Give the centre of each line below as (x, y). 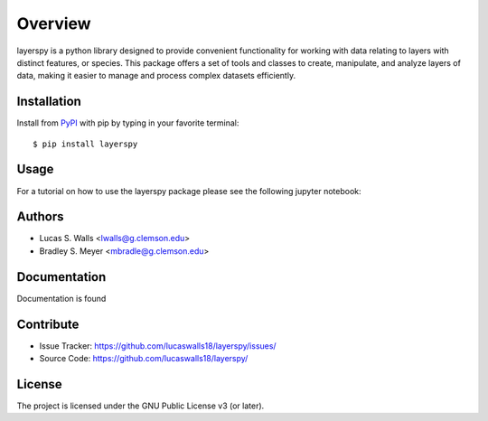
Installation (49, 102)
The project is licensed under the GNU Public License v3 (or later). (141, 406)
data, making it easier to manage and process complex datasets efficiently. (156, 76)
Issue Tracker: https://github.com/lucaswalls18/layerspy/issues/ (158, 346)
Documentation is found (61, 298)
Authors (40, 217)
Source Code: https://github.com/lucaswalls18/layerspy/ (144, 359)
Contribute (48, 324)
